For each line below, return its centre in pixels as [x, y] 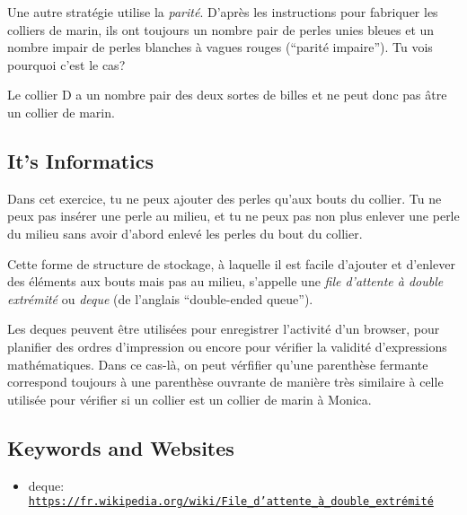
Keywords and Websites [121, 447]
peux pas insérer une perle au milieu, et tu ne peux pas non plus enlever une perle [233, 216]
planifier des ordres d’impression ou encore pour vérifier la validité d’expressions [227, 346]
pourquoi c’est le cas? [66, 64]
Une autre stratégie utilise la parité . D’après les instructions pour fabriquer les [223, 12]
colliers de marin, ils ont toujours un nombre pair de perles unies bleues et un [221, 29]
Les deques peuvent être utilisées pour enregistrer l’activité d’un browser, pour [224, 329]
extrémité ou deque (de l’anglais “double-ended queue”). [160, 298]
